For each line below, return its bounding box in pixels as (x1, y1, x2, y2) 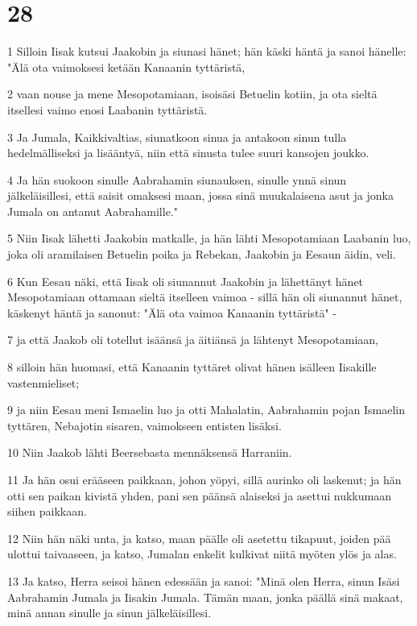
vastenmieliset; (7, 374, 80, 391)
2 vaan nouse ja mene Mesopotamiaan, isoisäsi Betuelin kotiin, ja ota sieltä (7, 85, 378, 102)
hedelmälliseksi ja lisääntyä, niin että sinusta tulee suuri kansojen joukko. (7, 144, 370, 161)
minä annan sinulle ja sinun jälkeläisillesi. (7, 604, 212, 621)
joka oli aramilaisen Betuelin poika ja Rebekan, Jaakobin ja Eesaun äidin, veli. (7, 246, 396, 263)
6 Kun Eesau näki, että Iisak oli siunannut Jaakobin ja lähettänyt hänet (7, 272, 364, 289)
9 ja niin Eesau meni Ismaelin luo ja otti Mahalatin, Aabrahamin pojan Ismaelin (7, 401, 406, 418)
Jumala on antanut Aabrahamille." (7, 202, 179, 219)
